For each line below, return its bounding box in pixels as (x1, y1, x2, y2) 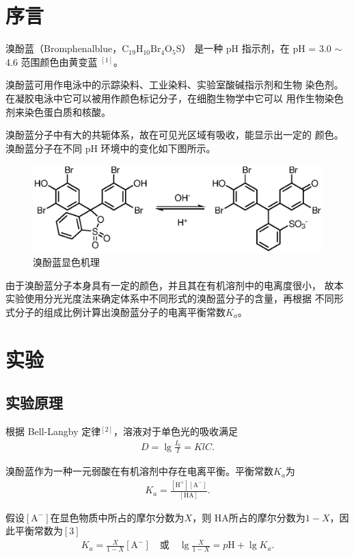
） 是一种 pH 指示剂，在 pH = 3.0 (181, 41, 331, 55)
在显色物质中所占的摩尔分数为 (50, 510, 185, 524)
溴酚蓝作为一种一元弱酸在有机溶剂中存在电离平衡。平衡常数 (5, 464, 273, 478)
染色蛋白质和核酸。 (24, 104, 111, 119)
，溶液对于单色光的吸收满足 (113, 424, 238, 438)
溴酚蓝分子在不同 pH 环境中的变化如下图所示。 (5, 140, 216, 155)
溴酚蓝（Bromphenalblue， (5, 41, 122, 55)
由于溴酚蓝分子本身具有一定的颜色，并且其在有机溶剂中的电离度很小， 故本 (5, 277, 344, 292)
